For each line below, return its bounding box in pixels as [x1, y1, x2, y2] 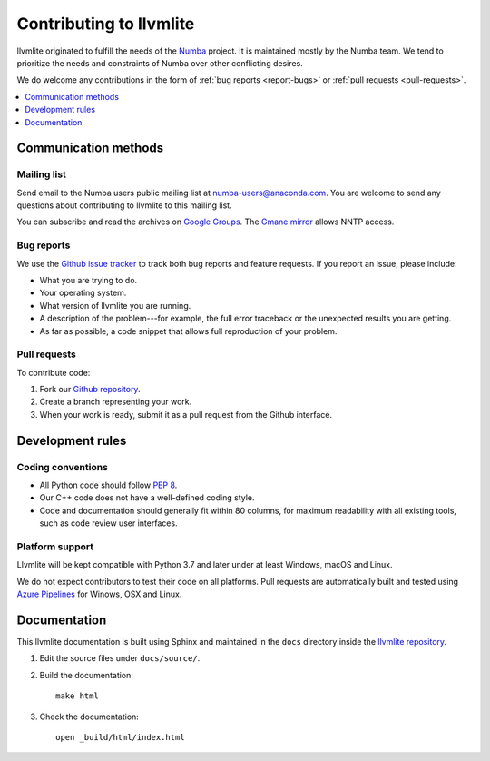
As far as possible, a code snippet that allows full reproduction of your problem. [39, 325, 338, 336]
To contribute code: [16, 367, 91, 378]
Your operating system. [39, 287, 127, 299]
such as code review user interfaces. [39, 518, 178, 529]
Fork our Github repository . [39, 384, 141, 395]
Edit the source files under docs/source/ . [39, 653, 201, 664]
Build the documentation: [39, 669, 133, 680]
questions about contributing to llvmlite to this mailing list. [16, 200, 232, 211]
